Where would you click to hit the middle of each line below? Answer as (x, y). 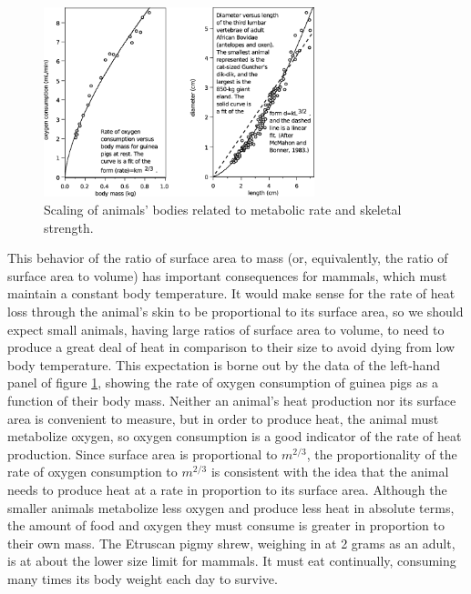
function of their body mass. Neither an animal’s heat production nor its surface (232, 400)
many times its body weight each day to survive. (143, 578)
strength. (69, 227)
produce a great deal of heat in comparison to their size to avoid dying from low (231, 347)
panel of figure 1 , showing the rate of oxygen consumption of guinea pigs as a (223, 383)
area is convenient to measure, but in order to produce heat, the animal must (223, 418)
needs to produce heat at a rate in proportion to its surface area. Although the (227, 489)
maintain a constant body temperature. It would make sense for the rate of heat (231, 293)
